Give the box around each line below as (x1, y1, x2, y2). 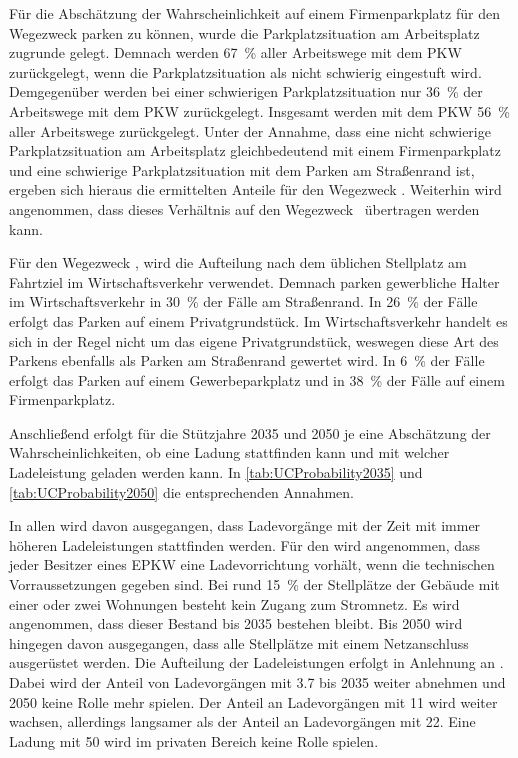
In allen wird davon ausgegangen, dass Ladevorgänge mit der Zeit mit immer (9, 515, 481, 536)
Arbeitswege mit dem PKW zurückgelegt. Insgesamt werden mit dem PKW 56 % (9, 100, 510, 121)
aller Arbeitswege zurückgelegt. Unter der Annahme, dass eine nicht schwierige (9, 120, 491, 141)
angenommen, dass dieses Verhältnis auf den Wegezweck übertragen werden (9, 198, 480, 219)
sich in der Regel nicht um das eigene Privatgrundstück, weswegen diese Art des (9, 330, 499, 351)
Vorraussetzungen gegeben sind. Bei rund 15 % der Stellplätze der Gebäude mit (9, 574, 500, 595)
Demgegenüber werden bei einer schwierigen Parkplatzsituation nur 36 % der (9, 81, 483, 102)
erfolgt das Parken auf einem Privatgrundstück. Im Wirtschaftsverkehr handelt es (9, 310, 508, 331)
